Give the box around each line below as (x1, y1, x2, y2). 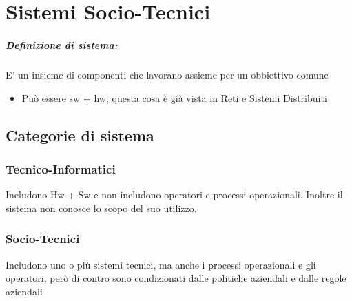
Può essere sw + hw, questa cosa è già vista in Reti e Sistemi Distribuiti (21, 90, 327, 105)
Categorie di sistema (6, 124, 154, 145)
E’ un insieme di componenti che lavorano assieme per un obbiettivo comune (6, 67, 329, 81)
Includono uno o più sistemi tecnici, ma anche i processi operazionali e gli (6, 257, 316, 271)
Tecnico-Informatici (6, 160, 116, 177)
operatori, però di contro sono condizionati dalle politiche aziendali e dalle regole (6, 271, 346, 285)
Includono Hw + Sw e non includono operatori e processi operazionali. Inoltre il (6, 187, 343, 202)
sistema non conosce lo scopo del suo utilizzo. (6, 200, 197, 215)
